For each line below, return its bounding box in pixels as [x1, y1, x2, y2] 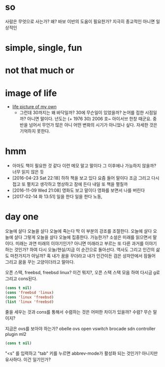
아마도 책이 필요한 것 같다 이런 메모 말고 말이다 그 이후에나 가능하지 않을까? [12, 163, 157, 169]
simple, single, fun [5, 42, 82, 53]
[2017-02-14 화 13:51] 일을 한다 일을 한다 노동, [12, 194, 102, 200]
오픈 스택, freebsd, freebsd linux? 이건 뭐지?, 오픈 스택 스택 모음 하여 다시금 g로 [5, 270, 160, 276]
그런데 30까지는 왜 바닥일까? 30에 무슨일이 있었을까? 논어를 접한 [19, 110, 144, 116]
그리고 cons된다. [5, 276, 38, 282]
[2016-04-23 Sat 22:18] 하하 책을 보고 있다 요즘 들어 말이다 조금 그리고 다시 [12, 175, 160, 181]
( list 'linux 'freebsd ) [5, 299, 54, 304]
